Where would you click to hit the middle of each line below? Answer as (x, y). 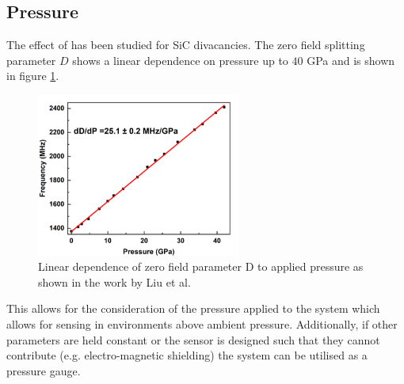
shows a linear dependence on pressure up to (180, 60)
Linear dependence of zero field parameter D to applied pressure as (201, 266)
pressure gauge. (44, 370)
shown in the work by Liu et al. (114, 281)
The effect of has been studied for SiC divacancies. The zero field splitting (186, 45)
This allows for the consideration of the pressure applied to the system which (193, 308)
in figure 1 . (33, 76)
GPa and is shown (351, 60)
